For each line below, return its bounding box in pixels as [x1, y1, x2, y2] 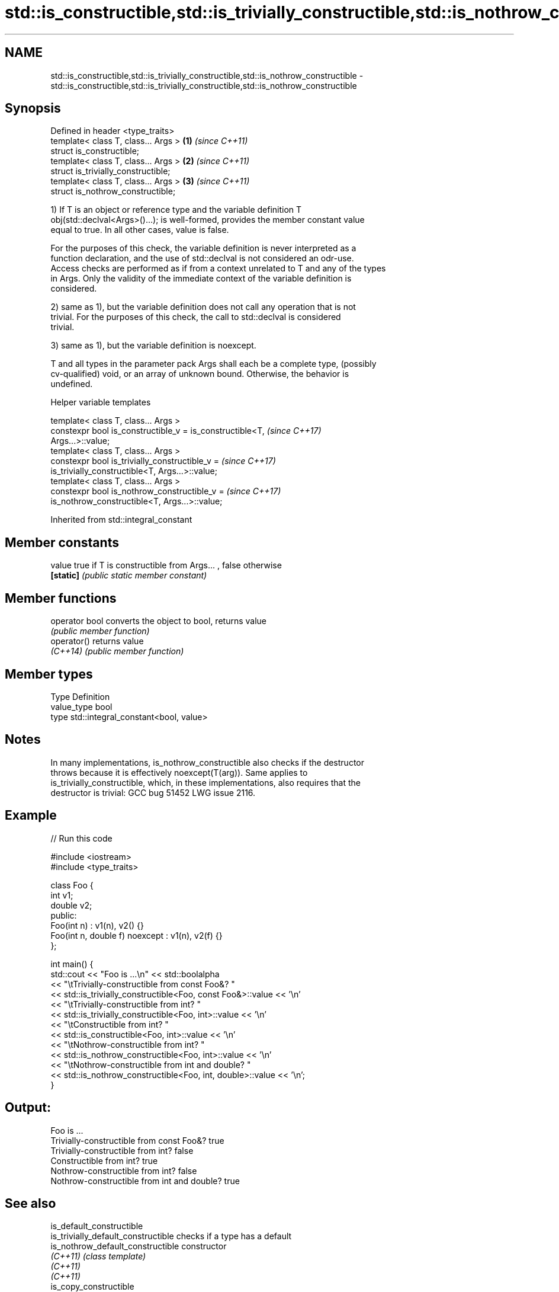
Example [5, 808, 57, 823]
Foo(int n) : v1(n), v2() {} [50, 920, 144, 930]
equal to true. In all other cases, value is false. [50, 225, 229, 235]
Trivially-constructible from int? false [50, 1145, 194, 1156]
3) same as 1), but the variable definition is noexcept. [50, 340, 256, 351]
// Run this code [50, 833, 113, 843]
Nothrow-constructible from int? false [50, 1165, 197, 1176]
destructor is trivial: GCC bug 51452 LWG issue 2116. [50, 787, 256, 798]
